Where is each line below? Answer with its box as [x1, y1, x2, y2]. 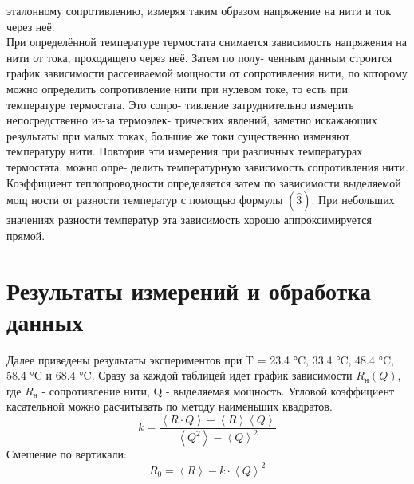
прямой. [6, 226, 45, 243]
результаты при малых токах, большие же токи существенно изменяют [6, 127, 350, 144]
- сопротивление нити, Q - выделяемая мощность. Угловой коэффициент [41, 382, 395, 399]
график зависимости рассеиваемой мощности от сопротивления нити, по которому [6, 65, 408, 81]
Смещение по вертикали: [6, 446, 127, 462]
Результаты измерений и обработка [6, 273, 372, 306]
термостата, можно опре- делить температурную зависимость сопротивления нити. [6, 158, 408, 175]
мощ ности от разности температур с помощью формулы [6, 191, 283, 208]
